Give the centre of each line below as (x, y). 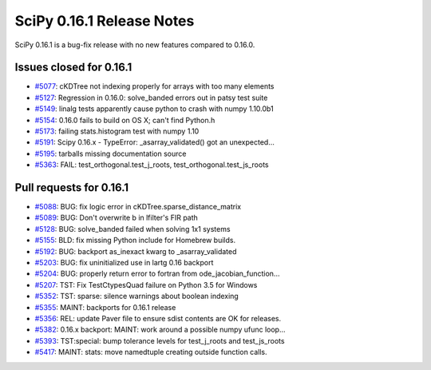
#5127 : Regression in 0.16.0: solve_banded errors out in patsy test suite (151, 97)
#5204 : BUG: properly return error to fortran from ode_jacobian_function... (157, 274)
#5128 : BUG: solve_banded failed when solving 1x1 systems (132, 229)
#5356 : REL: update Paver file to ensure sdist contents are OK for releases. (158, 318)
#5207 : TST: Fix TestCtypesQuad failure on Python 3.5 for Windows (146, 284)
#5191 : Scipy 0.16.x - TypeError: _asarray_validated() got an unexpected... (155, 142)
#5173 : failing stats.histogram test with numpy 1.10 (117, 131)
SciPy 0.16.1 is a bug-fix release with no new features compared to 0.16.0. (135, 45)
